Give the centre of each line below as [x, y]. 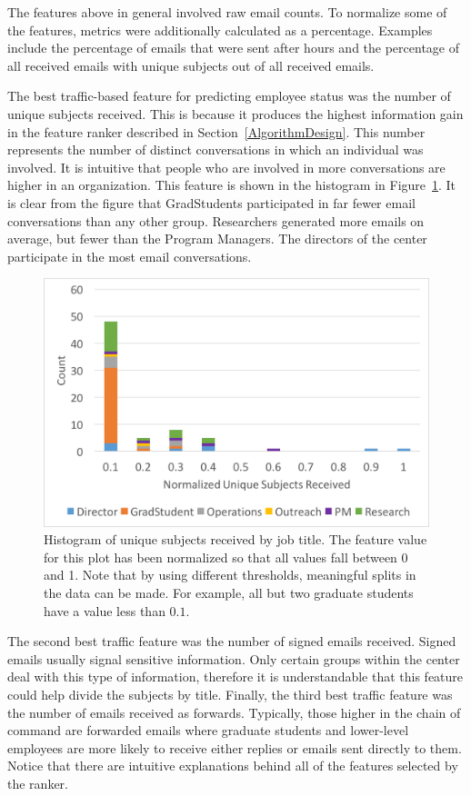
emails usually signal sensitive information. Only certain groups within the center [234, 658]
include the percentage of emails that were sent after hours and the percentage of [233, 48]
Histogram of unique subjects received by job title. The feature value [235, 539]
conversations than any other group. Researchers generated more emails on [216, 220]
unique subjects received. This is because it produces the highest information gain [235, 113]
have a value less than [105, 610]
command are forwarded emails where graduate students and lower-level [208, 730]
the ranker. [38, 783]
